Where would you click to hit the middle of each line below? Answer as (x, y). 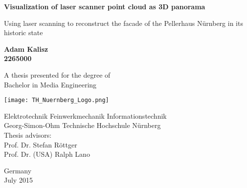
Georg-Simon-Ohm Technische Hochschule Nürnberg (82, 125)
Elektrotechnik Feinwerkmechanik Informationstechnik (85, 115)
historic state (23, 32)
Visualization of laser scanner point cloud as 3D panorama (105, 6)
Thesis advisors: (28, 135)
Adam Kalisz (26, 49)
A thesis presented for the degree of (57, 74)
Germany (18, 170)
